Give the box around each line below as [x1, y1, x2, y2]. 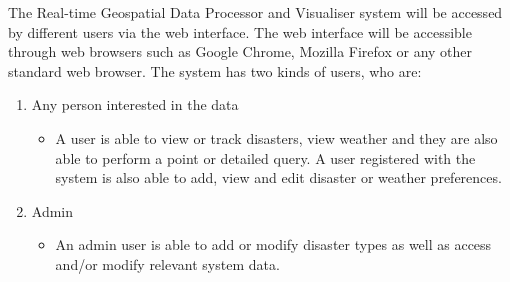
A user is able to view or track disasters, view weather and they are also [55, 127, 498, 148]
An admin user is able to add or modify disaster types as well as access [55, 234, 492, 255]
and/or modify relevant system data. [55, 253, 280, 274]
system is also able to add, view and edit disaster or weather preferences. [55, 167, 502, 188]
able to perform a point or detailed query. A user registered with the [55, 147, 476, 168]
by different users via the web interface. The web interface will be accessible [8, 21, 472, 42]
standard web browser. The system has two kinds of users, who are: [8, 60, 422, 81]
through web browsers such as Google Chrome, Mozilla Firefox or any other [8, 41, 473, 62]
